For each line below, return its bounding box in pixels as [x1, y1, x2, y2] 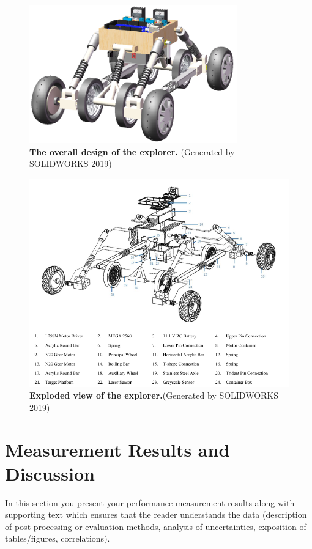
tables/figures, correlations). [5, 532, 110, 545]
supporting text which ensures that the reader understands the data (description [5, 508, 307, 521]
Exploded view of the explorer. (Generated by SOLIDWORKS [29, 389, 279, 402]
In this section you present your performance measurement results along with [5, 496, 295, 509]
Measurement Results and [5, 437, 230, 462]
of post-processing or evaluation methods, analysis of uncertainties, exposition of [5, 520, 306, 532]
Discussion [5, 460, 95, 485]
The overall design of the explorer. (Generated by [29, 145, 235, 158]
